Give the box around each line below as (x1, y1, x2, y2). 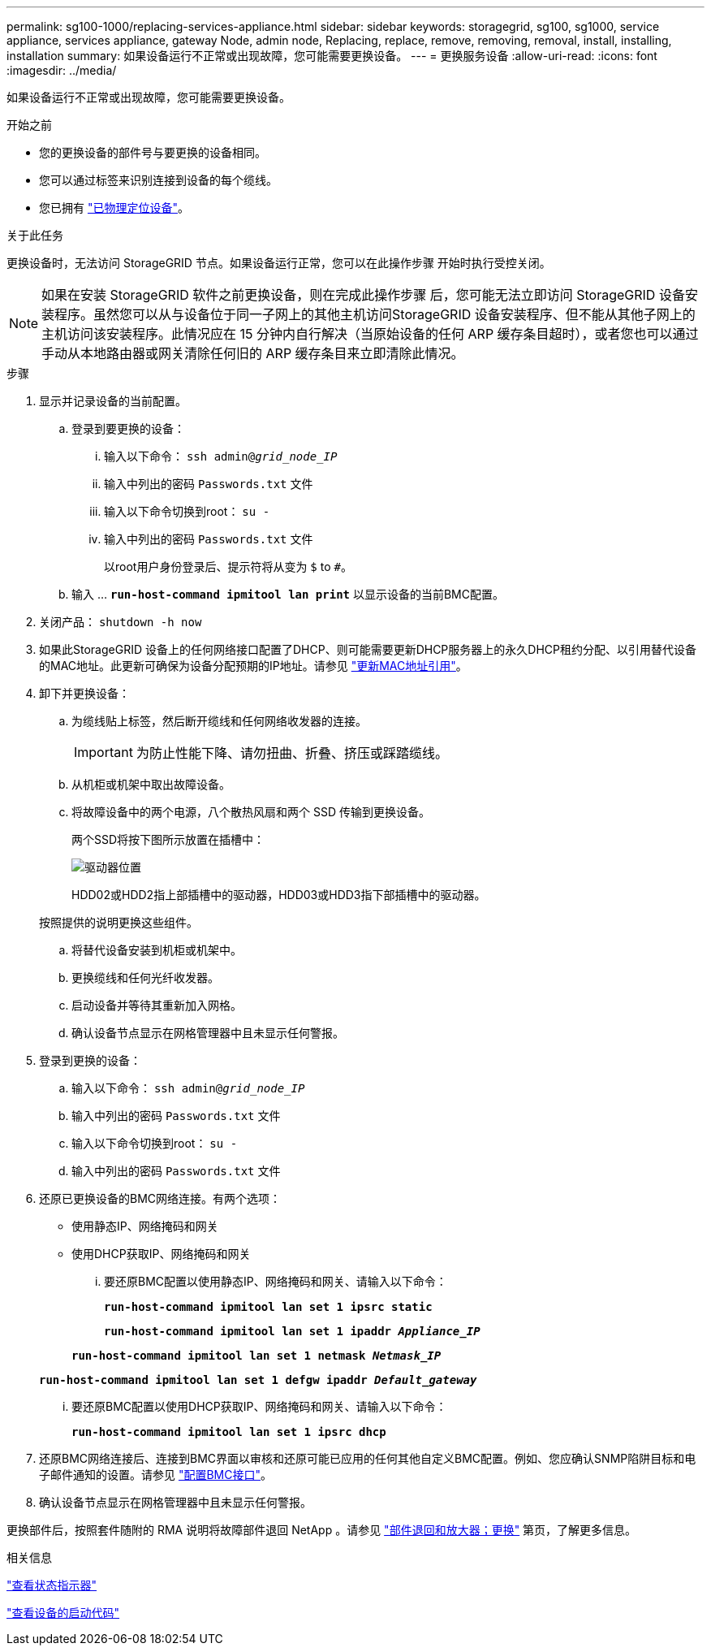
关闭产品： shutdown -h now (39, 615, 202, 629)
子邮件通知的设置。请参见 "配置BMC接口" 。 (39, 1468, 273, 1481)
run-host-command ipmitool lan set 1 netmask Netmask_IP (71, 1349, 442, 1362)
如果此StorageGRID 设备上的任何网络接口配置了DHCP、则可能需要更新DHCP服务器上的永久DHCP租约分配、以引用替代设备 (39, 642, 696, 656)
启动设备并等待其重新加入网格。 (71, 998, 242, 1012)
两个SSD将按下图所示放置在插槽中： (71, 832, 265, 846)
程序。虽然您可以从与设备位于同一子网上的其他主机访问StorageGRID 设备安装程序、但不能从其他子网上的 (54, 306, 696, 322)
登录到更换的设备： (39, 1053, 141, 1067)
